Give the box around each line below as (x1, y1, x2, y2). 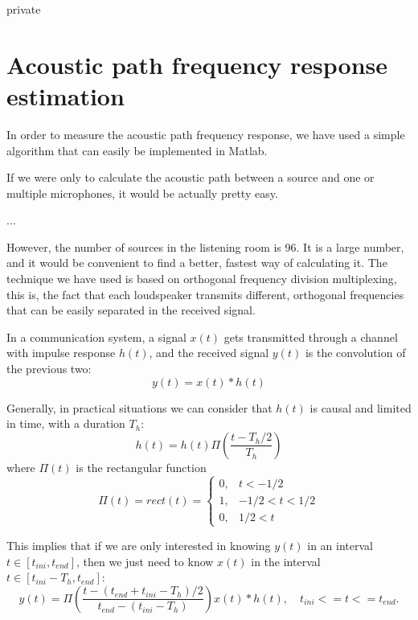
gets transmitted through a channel (223, 328, 398, 345)
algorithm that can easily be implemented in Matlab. (6, 142, 268, 158)
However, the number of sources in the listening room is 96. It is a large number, (6, 238, 404, 255)
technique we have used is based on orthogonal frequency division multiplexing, (6, 270, 397, 287)
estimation (6, 79, 125, 112)
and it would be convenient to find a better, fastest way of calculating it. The (6, 254, 387, 271)
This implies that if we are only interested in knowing (6, 536, 271, 553)
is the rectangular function (76, 458, 207, 475)
